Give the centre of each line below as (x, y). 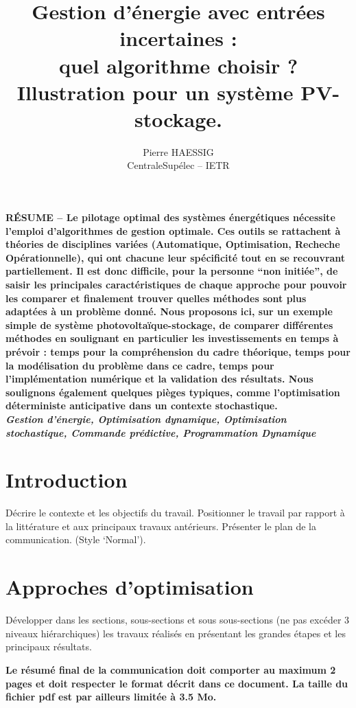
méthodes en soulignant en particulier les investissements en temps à (172, 338)
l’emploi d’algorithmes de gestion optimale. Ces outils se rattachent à (173, 230)
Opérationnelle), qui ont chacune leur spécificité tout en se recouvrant (176, 257)
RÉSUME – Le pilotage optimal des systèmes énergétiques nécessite (170, 217)
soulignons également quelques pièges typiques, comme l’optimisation (173, 392)
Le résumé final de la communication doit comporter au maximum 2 (171, 669)
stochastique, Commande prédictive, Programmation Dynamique (161, 432)
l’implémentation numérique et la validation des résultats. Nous (159, 379)
